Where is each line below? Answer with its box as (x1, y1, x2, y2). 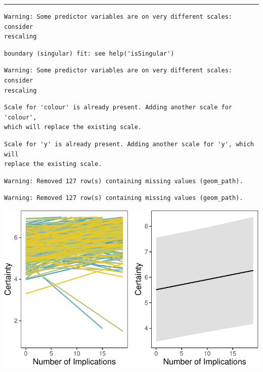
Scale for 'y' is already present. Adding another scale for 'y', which (4, 140, 254, 148)
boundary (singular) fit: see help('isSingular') (4, 50, 174, 57)
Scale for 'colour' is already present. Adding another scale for (4, 104, 233, 111)
